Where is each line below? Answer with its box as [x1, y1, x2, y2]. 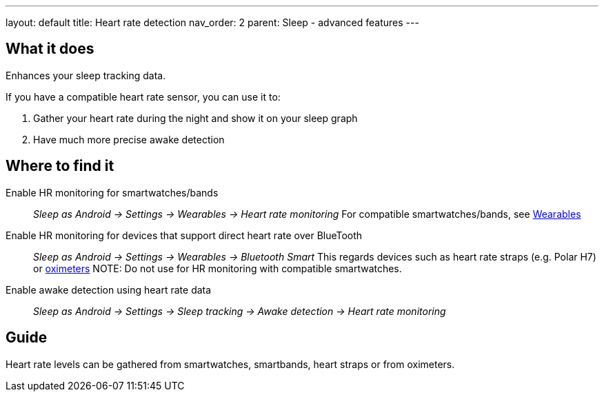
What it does [6, 40, 94, 58]
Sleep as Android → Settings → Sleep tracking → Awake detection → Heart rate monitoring [33, 305, 446, 317]
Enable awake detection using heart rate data [6, 283, 212, 296]
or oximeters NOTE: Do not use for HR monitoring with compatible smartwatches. [33, 262, 402, 274]
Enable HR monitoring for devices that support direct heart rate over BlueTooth [6, 229, 363, 241]
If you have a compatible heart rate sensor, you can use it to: [6, 90, 281, 103]
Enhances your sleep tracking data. [6, 69, 166, 81]
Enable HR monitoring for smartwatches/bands [6, 186, 219, 198]
